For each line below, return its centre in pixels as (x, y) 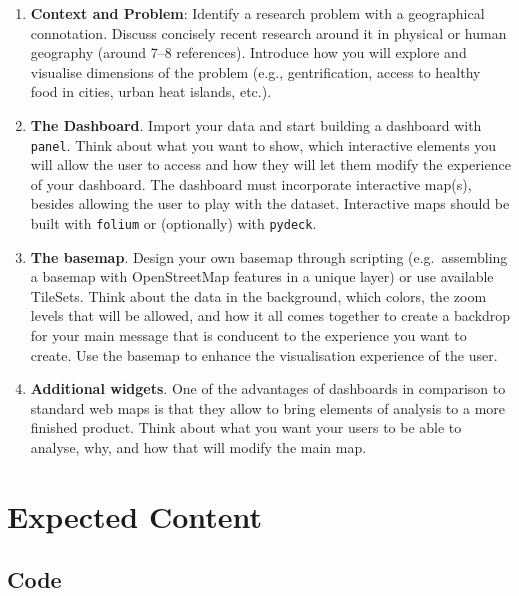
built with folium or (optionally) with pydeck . (173, 223)
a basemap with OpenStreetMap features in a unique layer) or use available (262, 276)
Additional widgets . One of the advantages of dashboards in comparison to (268, 388)
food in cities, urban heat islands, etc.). (151, 91)
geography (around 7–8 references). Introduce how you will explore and (248, 52)
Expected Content (135, 515)
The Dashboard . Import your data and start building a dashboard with (256, 124)
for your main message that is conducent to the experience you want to (248, 335)
